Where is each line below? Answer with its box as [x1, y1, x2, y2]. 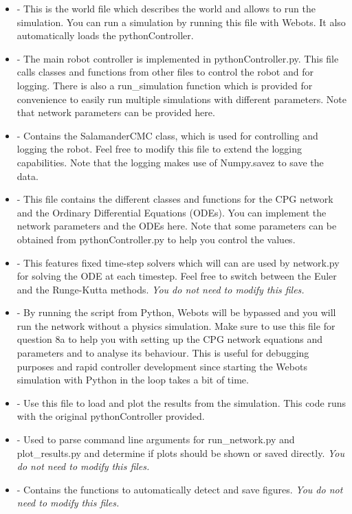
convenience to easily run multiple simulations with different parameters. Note [16, 91, 346, 106]
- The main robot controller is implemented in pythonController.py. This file [16, 51, 339, 65]
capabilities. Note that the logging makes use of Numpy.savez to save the [16, 155, 324, 169]
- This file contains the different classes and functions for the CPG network [16, 192, 333, 206]
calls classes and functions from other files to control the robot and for [16, 65, 313, 79]
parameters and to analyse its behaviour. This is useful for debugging [16, 346, 309, 360]
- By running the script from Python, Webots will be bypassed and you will [16, 305, 336, 320]
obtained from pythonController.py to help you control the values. [16, 232, 296, 246]
